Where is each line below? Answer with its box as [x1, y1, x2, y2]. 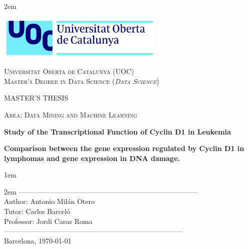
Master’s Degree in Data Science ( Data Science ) [4, 75, 159, 86]
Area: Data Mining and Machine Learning [4, 109, 137, 119]
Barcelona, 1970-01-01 [4, 235, 72, 245]
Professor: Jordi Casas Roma [4, 215, 93, 226]
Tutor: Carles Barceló [4, 206, 70, 216]
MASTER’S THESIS [4, 92, 69, 103]
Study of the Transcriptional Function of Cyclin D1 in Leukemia [4, 126, 231, 136]
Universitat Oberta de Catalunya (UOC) [4, 66, 134, 76]
